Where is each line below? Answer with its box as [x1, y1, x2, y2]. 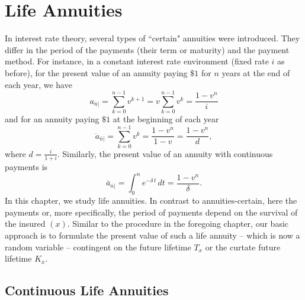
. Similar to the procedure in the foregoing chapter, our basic [67, 217, 288, 230]
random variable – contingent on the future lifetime [5, 240, 191, 253]
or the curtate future [205, 240, 281, 253]
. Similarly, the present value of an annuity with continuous [57, 147, 273, 159]
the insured [5, 217, 46, 230]
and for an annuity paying [5, 113, 99, 125]
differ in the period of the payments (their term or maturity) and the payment [5, 43, 290, 56]
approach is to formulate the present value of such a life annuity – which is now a [5, 229, 300, 241]
